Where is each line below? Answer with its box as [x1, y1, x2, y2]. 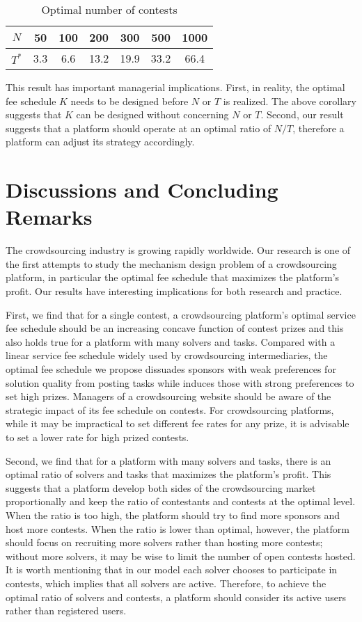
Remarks [6, 202, 93, 231]
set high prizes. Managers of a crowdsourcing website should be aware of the [6, 389, 331, 404]
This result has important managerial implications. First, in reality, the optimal [6, 80, 345, 94]
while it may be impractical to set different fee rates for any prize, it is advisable [6, 416, 349, 431]
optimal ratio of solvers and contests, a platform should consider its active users [6, 589, 346, 604]
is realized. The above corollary [223, 93, 356, 108]
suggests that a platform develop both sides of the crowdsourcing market [6, 480, 316, 495]
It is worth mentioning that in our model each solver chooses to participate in [6, 562, 338, 577]
